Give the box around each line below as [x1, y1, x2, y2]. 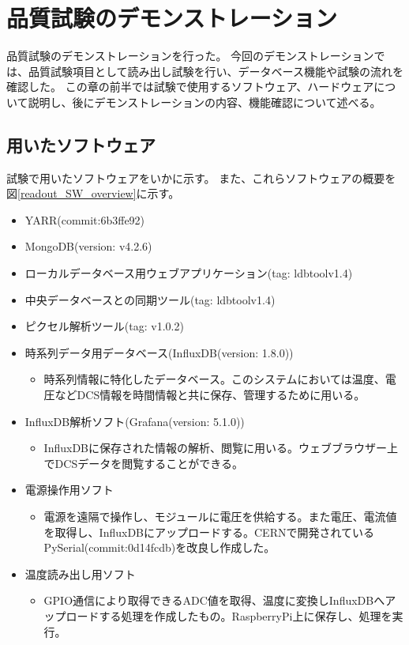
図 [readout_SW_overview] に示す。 [6, 185, 180, 202]
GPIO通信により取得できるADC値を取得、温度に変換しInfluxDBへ [43, 592, 385, 609]
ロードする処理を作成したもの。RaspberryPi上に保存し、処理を [66, 607, 392, 624]
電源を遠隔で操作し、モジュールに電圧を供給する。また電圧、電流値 [43, 508, 397, 525]
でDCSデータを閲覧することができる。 [43, 455, 243, 471]
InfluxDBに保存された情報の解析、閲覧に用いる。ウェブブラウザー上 [43, 439, 398, 456]
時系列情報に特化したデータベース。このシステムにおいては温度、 [43, 371, 385, 387]
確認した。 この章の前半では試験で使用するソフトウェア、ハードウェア [6, 78, 374, 95]
